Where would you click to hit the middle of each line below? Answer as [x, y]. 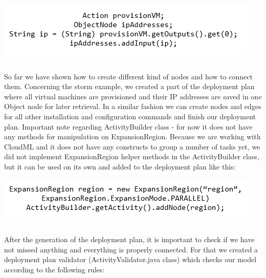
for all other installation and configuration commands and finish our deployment [130, 116]
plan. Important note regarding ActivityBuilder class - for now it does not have [128, 126]
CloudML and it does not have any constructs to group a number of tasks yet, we [132, 146]
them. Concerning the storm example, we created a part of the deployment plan [129, 86]
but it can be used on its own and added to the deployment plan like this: [120, 166]
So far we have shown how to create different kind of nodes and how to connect [128, 76]
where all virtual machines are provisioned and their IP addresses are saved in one [133, 96]
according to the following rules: [54, 269]
